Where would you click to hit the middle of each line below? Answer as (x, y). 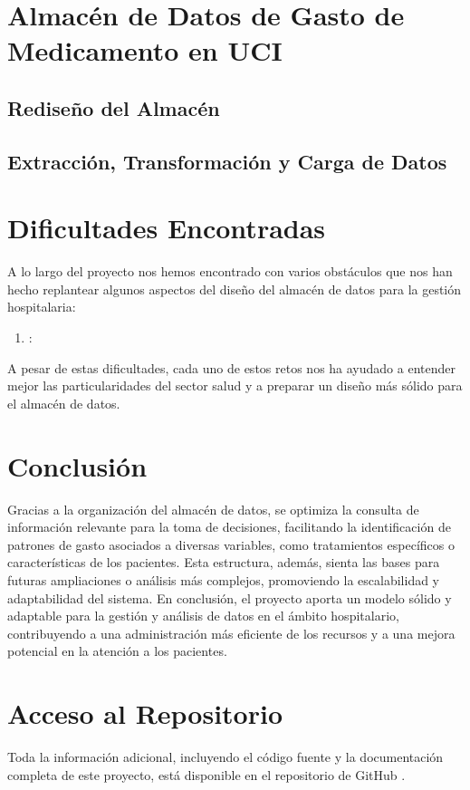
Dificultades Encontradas (167, 228)
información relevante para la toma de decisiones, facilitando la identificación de (229, 527)
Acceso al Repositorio (145, 713)
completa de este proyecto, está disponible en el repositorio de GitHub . (206, 774)
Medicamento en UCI (145, 50)
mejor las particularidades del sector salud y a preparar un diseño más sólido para (235, 385)
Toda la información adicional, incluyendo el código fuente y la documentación (225, 756)
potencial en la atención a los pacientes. (117, 651)
